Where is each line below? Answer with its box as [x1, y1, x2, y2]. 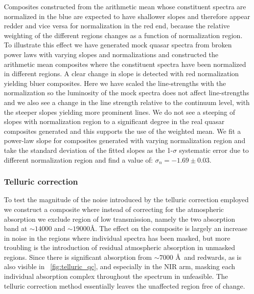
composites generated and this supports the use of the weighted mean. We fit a [4, 126, 241, 136]
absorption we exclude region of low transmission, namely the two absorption [4, 213, 235, 224]
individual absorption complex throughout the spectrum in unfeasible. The [4, 271, 228, 281]
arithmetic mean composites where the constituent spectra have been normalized [4, 59, 246, 69]
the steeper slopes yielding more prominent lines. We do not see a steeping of [4, 106, 235, 117]
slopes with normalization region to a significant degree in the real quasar [4, 116, 225, 126]
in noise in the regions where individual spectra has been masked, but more [4, 232, 231, 243]
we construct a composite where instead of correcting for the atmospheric [4, 204, 224, 214]
